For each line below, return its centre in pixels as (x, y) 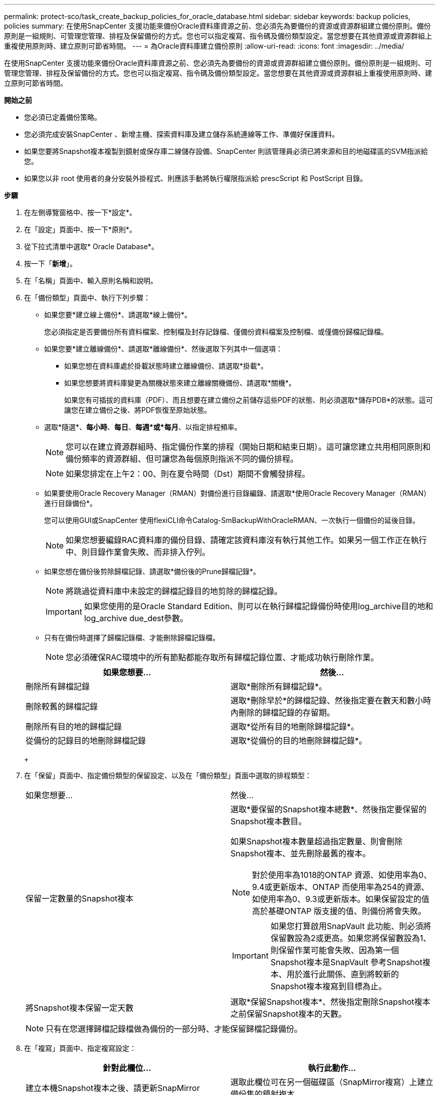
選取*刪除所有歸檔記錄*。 (279, 686)
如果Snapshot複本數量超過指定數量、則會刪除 (317, 841)
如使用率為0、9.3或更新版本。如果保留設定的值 (341, 899)
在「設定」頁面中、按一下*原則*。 (80, 229)
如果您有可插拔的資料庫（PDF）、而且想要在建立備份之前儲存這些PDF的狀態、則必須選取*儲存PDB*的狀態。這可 (249, 400)
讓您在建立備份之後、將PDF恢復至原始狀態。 (138, 410)
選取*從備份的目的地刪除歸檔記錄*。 (299, 741)
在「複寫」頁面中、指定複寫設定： (80, 1048)
